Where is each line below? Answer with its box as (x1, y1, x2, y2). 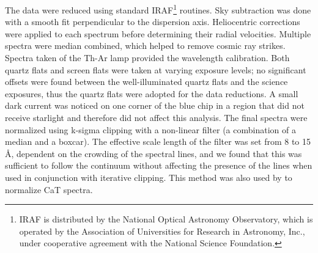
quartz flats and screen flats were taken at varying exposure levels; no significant (5, 63, 306, 76)
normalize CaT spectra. (5, 183, 93, 196)
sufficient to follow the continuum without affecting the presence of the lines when (5, 159, 312, 172)
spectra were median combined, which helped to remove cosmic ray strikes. (5, 39, 286, 52)
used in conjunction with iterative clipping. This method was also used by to (5, 170, 292, 183)
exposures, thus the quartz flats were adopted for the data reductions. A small (5, 87, 298, 100)
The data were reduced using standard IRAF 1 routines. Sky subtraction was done (5, 2, 311, 16)
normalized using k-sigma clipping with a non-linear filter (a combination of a (5, 123, 296, 136)
